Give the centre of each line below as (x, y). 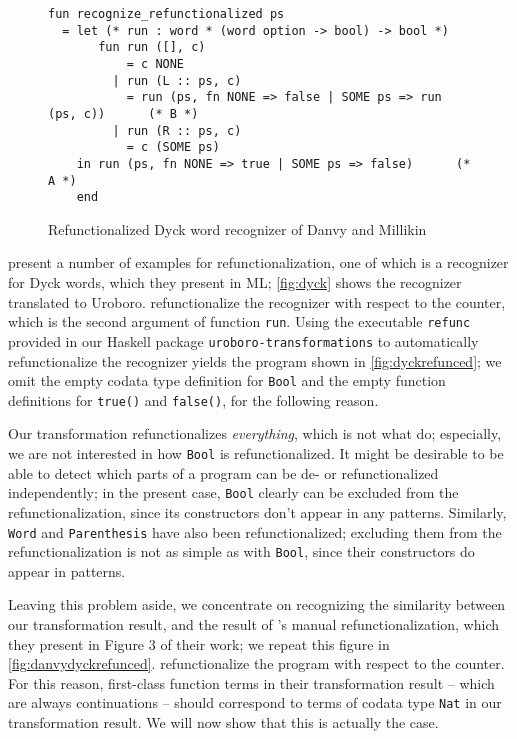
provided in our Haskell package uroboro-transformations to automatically (243, 340)
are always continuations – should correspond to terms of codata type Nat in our (255, 702)
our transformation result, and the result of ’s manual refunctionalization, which (254, 624)
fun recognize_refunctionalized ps (166, 14)
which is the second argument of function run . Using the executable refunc (239, 321)
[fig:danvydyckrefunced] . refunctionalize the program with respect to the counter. (256, 663)
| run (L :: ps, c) (177, 80)
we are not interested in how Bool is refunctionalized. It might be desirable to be (256, 453)
